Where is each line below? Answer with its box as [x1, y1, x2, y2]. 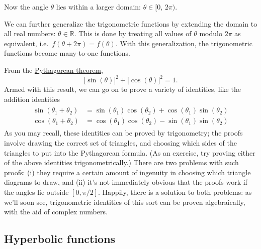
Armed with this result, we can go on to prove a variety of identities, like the [4, 84, 241, 94]
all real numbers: [4, 28, 56, 39]
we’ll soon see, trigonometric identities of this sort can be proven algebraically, [4, 196, 245, 207]
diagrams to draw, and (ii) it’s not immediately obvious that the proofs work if [4, 177, 247, 187]
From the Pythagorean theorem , [4, 64, 103, 75]
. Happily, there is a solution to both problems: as [98, 186, 252, 197]
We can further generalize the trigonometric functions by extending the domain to [4, 18, 257, 29]
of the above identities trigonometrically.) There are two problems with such [4, 157, 239, 168]
